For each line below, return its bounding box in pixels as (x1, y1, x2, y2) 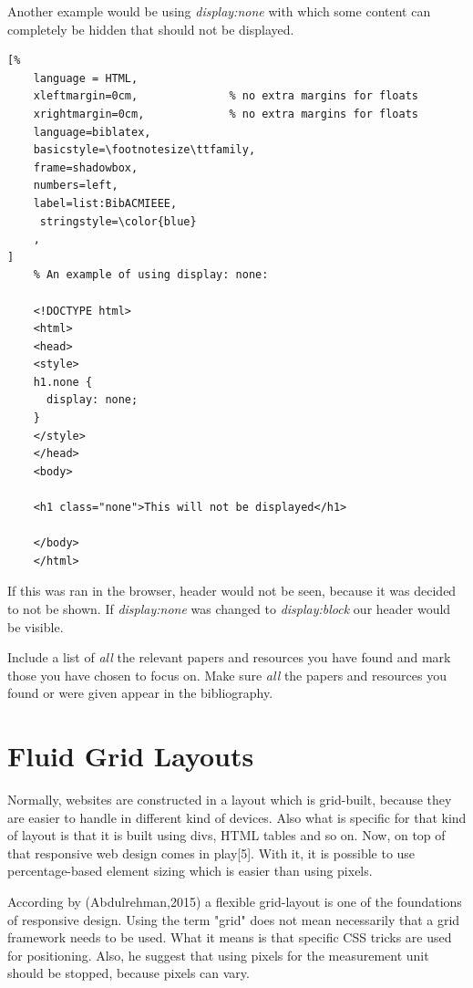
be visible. (7, 617, 64, 636)
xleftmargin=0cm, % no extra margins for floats (33, 89, 419, 103)
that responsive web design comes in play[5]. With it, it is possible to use (7, 843, 416, 862)
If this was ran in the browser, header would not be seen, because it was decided (7, 581, 457, 600)
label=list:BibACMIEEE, (33, 196, 178, 210)
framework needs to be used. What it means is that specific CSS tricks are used (7, 928, 452, 947)
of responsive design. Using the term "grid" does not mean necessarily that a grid (7, 910, 460, 929)
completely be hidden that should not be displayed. (7, 19, 294, 38)
